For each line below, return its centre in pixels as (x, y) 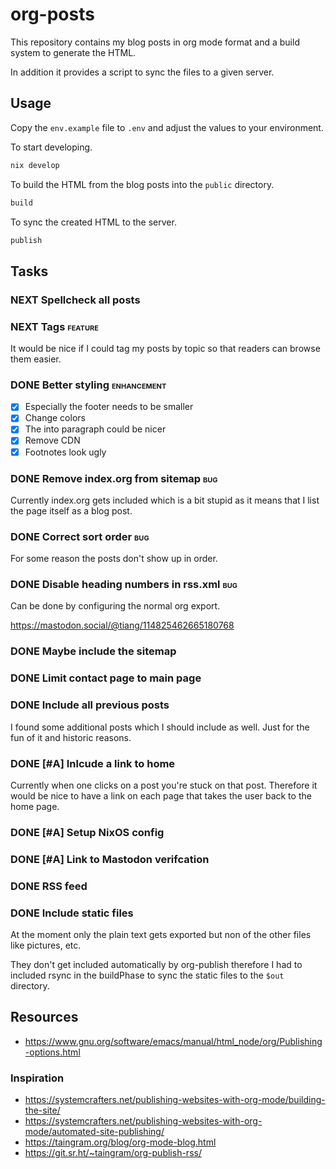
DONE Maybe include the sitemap (93, 651)
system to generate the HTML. (73, 52)
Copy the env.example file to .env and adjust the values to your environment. (167, 127)
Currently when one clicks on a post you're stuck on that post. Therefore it (164, 785)
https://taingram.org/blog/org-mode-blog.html (120, 1142)
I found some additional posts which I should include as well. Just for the (160, 727)
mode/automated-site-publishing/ (94, 1132)
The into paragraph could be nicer (95, 429)
